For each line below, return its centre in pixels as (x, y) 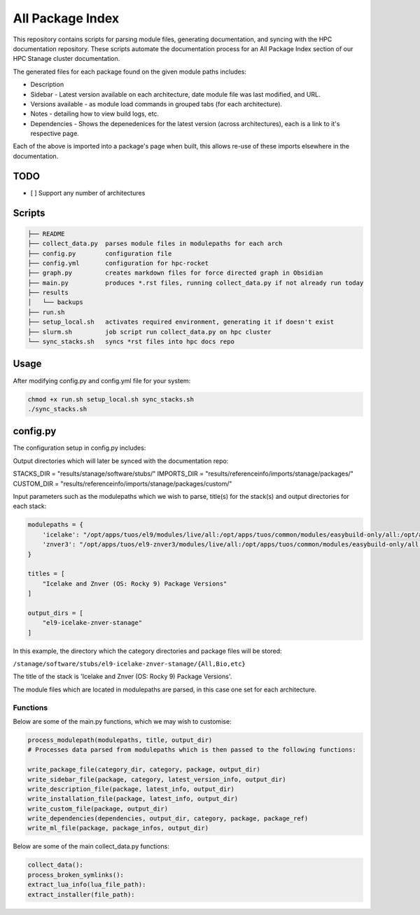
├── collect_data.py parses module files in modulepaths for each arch (155, 244)
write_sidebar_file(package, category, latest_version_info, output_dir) (157, 779)
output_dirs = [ (56, 613)
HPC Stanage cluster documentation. (66, 59)
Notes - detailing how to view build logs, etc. (95, 114)
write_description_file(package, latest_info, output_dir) (131, 789)
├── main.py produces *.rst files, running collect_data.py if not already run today (196, 283)
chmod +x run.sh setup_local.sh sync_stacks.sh (111, 399)
